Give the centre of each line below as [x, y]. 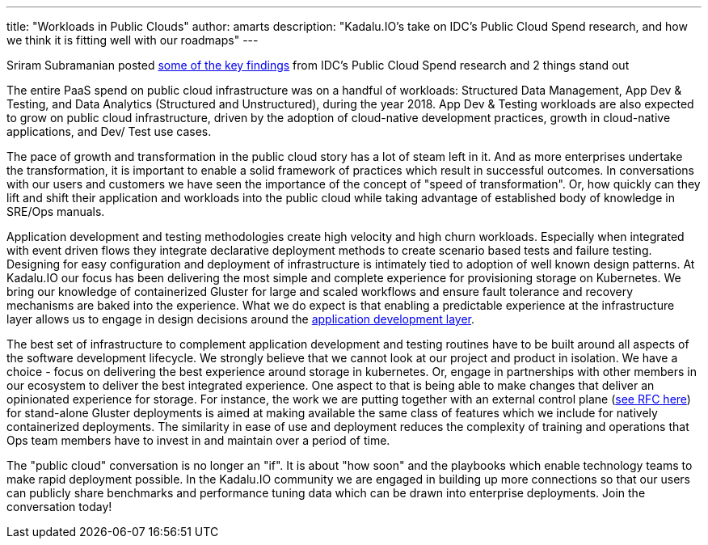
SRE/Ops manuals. [56, 211]
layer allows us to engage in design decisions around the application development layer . [241, 319]
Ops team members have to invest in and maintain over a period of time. [198, 440]
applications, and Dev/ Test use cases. [109, 131]
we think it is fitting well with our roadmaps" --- [133, 40]
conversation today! [59, 507]
